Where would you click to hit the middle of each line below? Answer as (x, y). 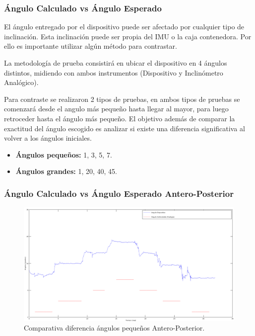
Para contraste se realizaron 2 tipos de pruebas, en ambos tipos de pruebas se (122, 99)
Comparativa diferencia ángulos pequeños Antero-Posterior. (114, 328)
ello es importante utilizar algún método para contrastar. (91, 46)
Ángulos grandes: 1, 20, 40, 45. (66, 171)
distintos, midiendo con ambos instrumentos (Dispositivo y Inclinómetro (114, 72)
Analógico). (21, 82)
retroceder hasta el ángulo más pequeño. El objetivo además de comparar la (120, 118)
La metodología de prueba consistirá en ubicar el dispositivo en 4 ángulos (116, 63)
